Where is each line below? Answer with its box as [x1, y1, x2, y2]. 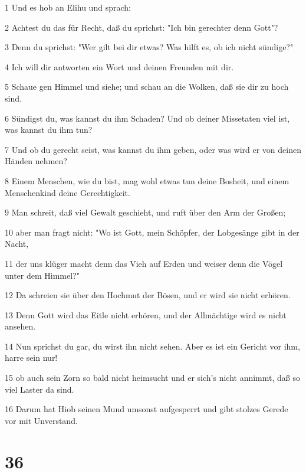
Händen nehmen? [5, 155, 67, 167]
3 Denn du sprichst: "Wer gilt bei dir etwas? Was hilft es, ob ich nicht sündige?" [5, 41, 294, 53]
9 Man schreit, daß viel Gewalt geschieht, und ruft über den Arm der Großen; [5, 206, 286, 218]
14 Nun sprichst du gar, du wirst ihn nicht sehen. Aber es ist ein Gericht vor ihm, [5, 340, 300, 352]
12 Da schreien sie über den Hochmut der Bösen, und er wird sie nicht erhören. [5, 289, 291, 301]
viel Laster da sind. [5, 383, 74, 395]
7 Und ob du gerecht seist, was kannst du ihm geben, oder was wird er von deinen [5, 143, 301, 155]
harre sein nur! [5, 351, 58, 364]
